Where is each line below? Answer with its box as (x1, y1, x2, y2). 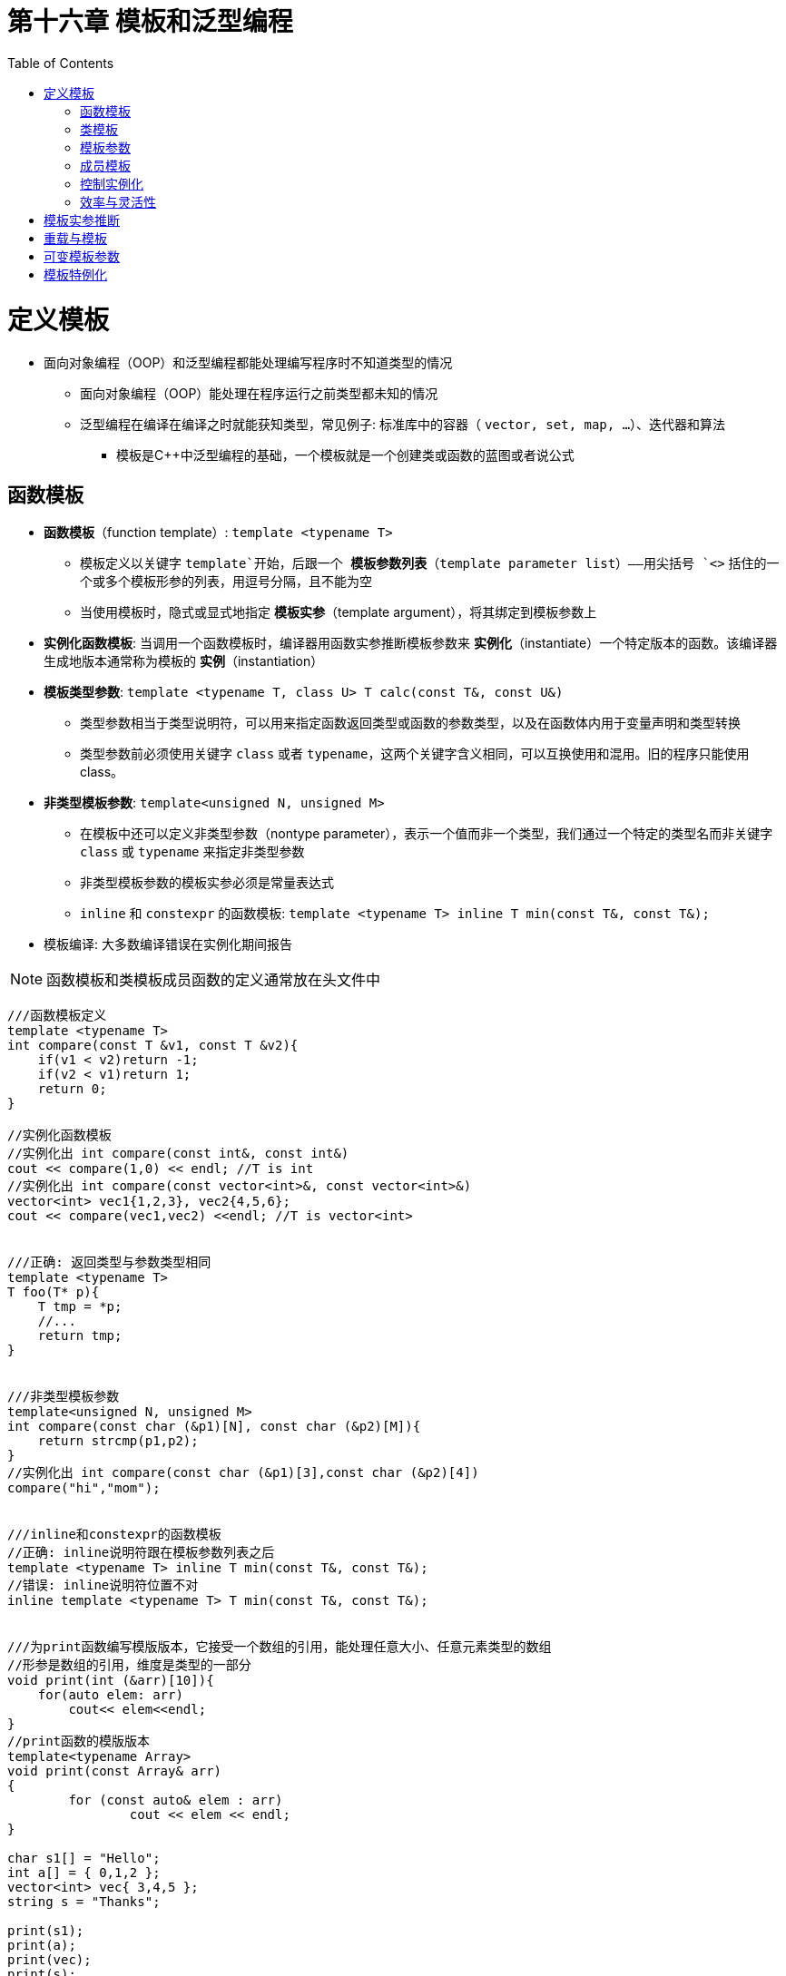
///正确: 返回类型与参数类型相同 (7, 1255, 211, 1270)
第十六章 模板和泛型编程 (7, 6, 293, 37)
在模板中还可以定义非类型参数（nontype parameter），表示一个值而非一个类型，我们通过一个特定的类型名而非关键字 (80, 826, 773, 842)
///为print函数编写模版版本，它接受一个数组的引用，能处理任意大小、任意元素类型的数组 (7, 1639, 552, 1655)
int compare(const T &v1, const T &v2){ (7, 1038, 299, 1053)
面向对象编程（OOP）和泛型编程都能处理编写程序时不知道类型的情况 (44, 355, 453, 371)
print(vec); (7, 1952, 92, 1968)
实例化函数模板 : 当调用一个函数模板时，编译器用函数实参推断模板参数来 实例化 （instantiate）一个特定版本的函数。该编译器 (44, 635, 778, 651)
